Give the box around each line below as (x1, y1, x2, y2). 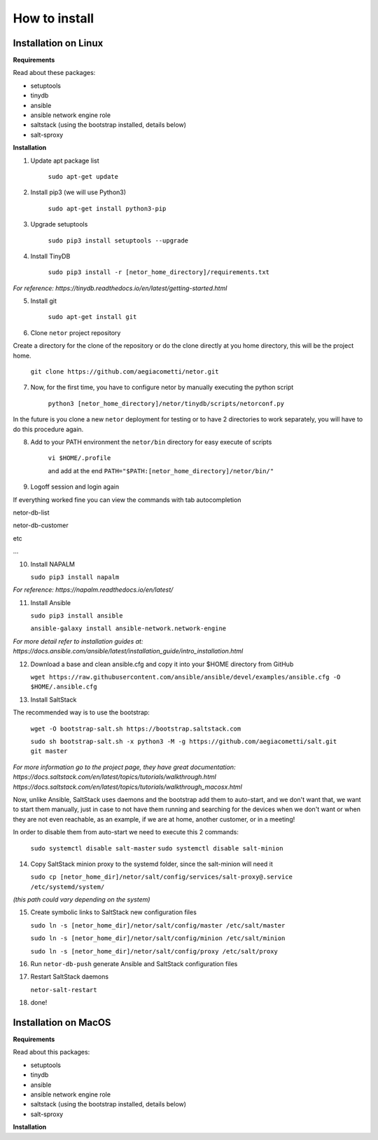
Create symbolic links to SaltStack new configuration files (30, 908, 197, 916)
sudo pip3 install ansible (30, 612, 123, 620)
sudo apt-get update (48, 172, 119, 180)
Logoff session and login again (30, 482, 119, 491)
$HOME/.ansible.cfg (30, 683, 97, 691)
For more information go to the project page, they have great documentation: (13, 763, 236, 771)
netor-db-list (13, 508, 50, 517)
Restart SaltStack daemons (30, 972, 108, 981)
